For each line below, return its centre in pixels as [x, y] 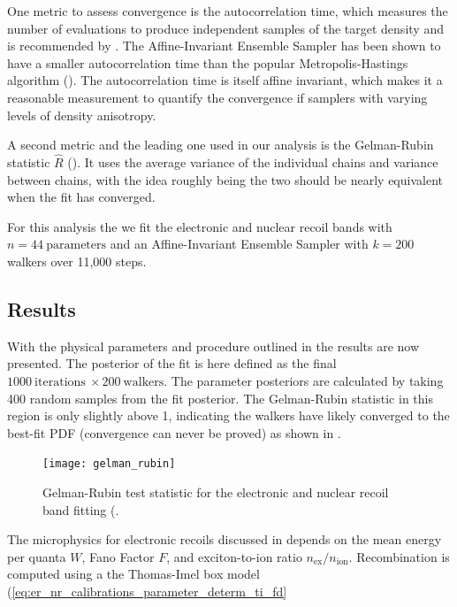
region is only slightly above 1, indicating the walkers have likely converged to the [228, 415]
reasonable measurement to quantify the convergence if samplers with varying [217, 97]
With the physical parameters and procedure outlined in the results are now [213, 346]
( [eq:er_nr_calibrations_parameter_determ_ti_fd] [147, 591]
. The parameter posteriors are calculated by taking [304, 380]
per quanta [37, 556]
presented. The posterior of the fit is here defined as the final [172, 363]
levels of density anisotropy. [82, 115]
